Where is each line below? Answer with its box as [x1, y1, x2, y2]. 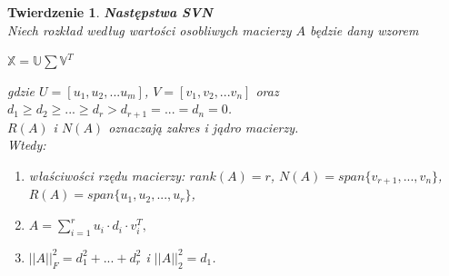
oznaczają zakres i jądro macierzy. [108, 117, 299, 136]
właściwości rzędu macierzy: [28, 166, 185, 185]
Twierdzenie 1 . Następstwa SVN [7, 3, 213, 21]
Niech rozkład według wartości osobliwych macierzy [7, 20, 292, 39]
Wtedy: [7, 135, 46, 154]
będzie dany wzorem [310, 20, 419, 39]
